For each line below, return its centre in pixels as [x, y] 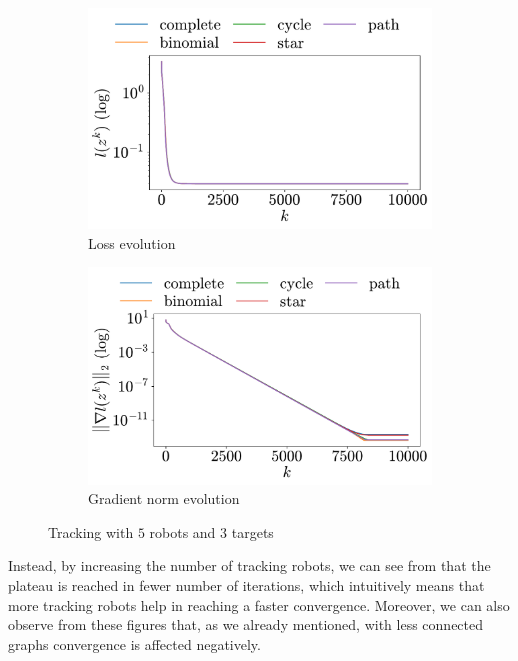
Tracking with [91, 531]
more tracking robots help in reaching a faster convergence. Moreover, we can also [259, 604]
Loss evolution [132, 242]
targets [252, 531]
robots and [182, 531]
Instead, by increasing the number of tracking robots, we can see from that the [249, 565]
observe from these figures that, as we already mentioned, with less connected [246, 624]
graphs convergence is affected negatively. [134, 643]
